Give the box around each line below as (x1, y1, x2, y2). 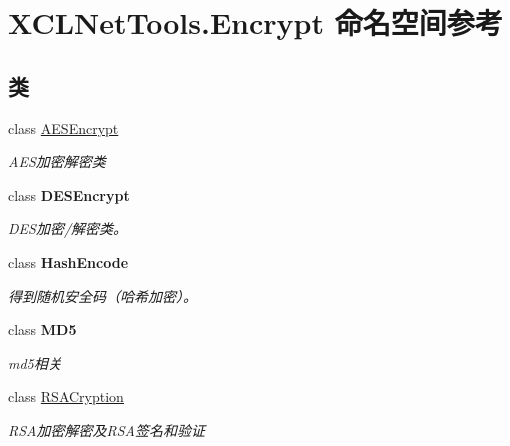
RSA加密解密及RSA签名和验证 (8, 419, 205, 440)
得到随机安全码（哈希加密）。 (8, 285, 197, 306)
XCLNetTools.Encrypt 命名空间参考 (8, 2, 503, 43)
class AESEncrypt (8, 117, 119, 138)
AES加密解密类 (8, 151, 106, 172)
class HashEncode (8, 251, 129, 272)
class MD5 (8, 319, 77, 340)
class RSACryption (8, 386, 124, 407)
